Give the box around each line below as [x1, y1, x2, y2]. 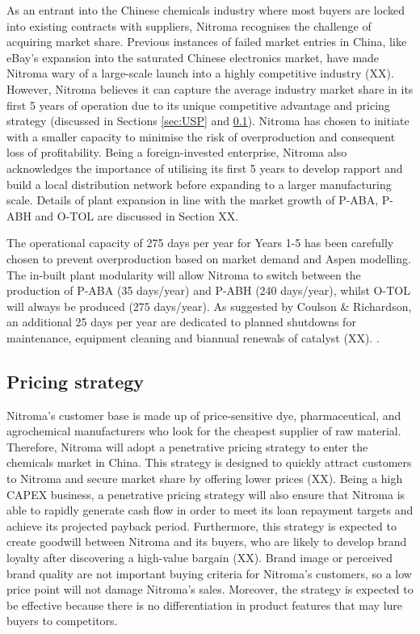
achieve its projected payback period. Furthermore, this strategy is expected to [6, 517, 397, 534]
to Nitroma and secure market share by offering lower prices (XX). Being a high [6, 470, 403, 487]
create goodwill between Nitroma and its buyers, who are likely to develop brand [6, 533, 407, 550]
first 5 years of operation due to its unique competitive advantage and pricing [6, 96, 390, 113]
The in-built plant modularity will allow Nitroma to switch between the [6, 266, 361, 283]
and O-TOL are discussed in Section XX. [35, 207, 239, 224]
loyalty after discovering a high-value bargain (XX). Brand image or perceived [6, 549, 393, 566]
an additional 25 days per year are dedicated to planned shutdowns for [6, 313, 356, 330]
